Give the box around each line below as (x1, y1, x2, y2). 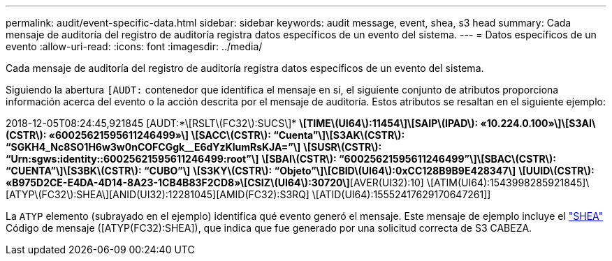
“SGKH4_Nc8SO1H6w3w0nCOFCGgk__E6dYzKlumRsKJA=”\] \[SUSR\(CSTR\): (6, 141, 382, 153)
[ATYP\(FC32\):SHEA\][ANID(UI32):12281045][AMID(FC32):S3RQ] (6, 188, 309, 200)
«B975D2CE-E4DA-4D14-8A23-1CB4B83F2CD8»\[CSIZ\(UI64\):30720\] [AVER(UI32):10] (6, 177, 424, 188)
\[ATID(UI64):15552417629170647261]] (312, 188, 491, 200)
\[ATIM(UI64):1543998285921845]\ (426, 177, 590, 188)
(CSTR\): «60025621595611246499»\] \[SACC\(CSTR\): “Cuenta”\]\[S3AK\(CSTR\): (6, 129, 405, 141)
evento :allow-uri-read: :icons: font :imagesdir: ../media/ (6, 40, 263, 52)
